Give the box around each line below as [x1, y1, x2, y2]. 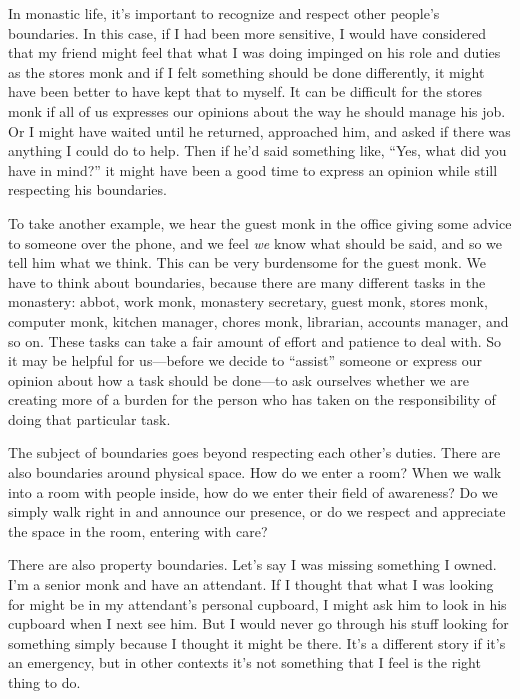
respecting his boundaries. [8, 179, 167, 200]
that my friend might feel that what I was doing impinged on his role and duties [8, 42, 501, 63]
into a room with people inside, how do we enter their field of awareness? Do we [8, 481, 498, 502]
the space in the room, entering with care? [8, 520, 268, 541]
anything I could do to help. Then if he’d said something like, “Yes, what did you [8, 140, 507, 161]
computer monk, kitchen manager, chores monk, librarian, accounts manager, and [8, 310, 509, 331]
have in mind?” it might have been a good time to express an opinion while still [8, 159, 498, 180]
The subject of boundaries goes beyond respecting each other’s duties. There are [8, 442, 501, 463]
